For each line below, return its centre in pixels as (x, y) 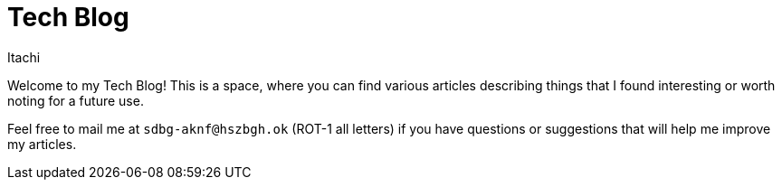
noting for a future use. (76, 100)
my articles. (42, 144)
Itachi (24, 57)
